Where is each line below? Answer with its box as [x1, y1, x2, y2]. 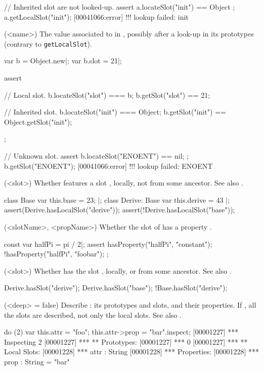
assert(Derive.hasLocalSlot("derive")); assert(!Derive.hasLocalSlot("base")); [4, 204, 235, 215]
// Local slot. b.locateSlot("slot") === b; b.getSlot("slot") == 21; [4, 89, 210, 100]
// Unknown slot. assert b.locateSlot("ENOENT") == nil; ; [4, 151, 189, 161]
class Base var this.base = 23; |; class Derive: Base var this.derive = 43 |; [4, 194, 230, 205]
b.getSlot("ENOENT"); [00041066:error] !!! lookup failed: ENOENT [4, 160, 213, 171]
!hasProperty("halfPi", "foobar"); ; [4, 248, 109, 259]
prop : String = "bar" [4, 356, 70, 366]
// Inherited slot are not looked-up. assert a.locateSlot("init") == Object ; [4, 2, 235, 12]
